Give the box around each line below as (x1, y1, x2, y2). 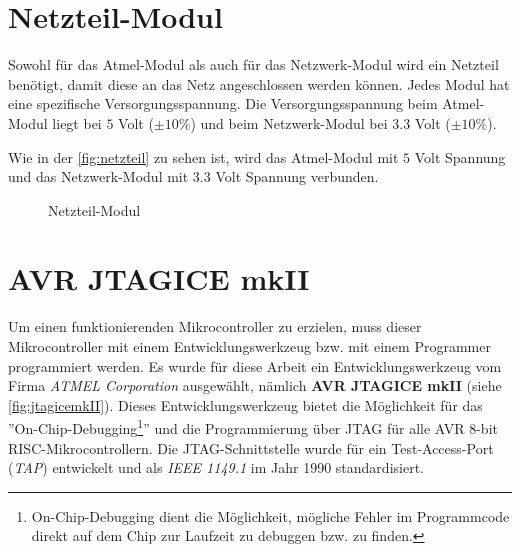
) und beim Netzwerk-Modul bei (190, 112, 388, 133)
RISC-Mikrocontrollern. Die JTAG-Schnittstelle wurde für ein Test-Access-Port (8, 437, 494, 458)
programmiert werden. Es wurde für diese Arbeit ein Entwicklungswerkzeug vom (8, 355, 502, 376)
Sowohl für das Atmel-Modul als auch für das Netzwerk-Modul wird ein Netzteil (8, 54, 499, 75)
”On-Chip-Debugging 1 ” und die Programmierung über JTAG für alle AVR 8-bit (8, 415, 498, 439)
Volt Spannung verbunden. (215, 166, 379, 187)
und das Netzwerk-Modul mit (8, 166, 189, 187)
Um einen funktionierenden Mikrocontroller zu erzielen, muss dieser (8, 316, 422, 337)
